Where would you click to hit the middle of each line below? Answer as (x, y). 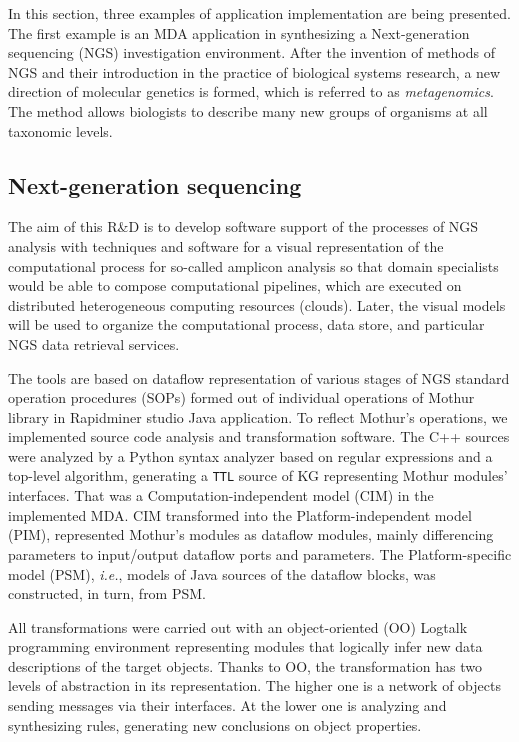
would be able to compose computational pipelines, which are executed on (235, 285)
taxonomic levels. (60, 130)
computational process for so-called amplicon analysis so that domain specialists (253, 265)
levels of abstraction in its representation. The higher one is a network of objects (254, 685)
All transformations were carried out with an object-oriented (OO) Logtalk (238, 626)
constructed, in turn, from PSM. (107, 593)
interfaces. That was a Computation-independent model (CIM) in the (221, 495)
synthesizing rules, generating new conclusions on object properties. (215, 724)
